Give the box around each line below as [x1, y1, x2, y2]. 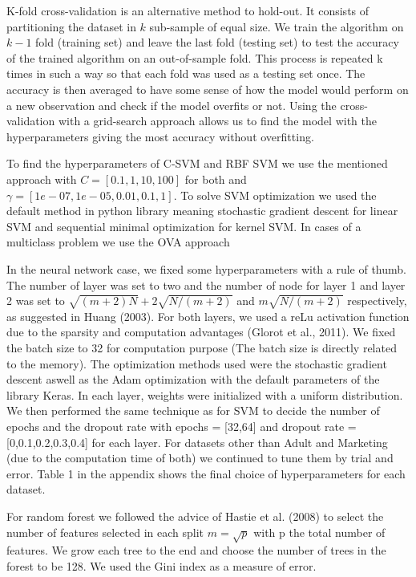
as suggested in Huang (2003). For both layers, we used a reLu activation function [6, 307, 410, 324]
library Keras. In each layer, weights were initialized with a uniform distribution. [6, 386, 403, 403]
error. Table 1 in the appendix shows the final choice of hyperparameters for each [6, 465, 406, 482]
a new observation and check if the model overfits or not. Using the [6, 96, 337, 113]
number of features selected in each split [6, 523, 204, 540]
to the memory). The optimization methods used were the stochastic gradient [6, 355, 387, 372]
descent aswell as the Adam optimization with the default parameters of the [6, 371, 380, 388]
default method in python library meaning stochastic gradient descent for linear [6, 202, 398, 219]
